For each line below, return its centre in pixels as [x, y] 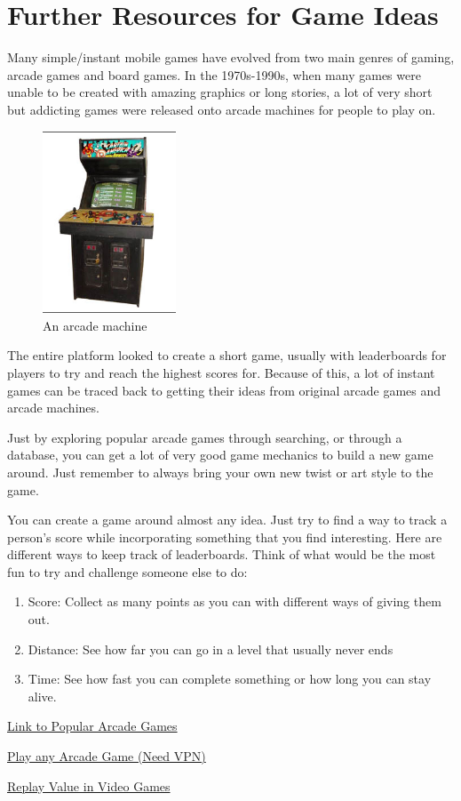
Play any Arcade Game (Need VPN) [107, 756]
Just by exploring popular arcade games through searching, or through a [205, 437]
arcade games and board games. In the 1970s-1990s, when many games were [214, 74]
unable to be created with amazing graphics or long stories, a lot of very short [220, 92]
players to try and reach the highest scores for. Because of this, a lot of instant [221, 372]
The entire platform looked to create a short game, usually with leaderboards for [227, 355]
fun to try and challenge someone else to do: [127, 571]
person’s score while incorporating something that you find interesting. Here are [225, 537]
